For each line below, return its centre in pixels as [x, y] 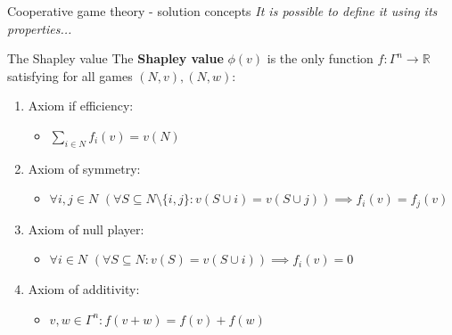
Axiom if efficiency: [81, 106]
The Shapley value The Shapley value [115, 58]
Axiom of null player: [86, 229]
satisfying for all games [70, 75]
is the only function [320, 58]
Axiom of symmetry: [84, 168]
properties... [40, 28]
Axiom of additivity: [84, 289]
